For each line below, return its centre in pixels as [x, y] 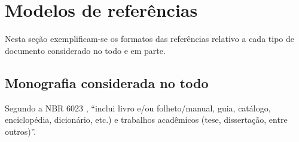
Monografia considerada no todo [107, 82]
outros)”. [21, 131]
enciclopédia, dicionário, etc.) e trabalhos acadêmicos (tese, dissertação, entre [146, 120]
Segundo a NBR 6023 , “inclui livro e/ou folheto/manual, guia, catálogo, [138, 108]
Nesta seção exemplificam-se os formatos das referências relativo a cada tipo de [149, 39]
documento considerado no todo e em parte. [85, 50]
